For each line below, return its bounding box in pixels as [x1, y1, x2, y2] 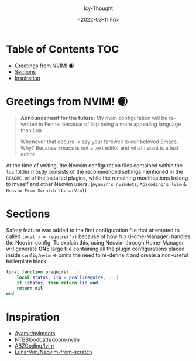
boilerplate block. [6, 257, 48, 264]
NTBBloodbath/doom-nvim [14, 336, 80, 343]
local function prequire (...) [6, 269, 80, 275]
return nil [16, 286, 43, 291]
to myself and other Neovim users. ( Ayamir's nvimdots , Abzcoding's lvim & [6, 180, 187, 187]
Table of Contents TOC [6, 43, 119, 56]
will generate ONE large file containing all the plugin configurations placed [6, 245, 185, 252]
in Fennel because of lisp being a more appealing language [39, 121, 181, 128]
